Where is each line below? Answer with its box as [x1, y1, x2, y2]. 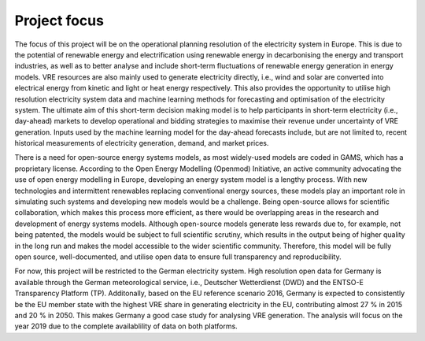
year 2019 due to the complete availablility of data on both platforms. [14, 321, 238, 331]
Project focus [14, 12, 104, 29]
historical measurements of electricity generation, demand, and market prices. [14, 139, 269, 148]
